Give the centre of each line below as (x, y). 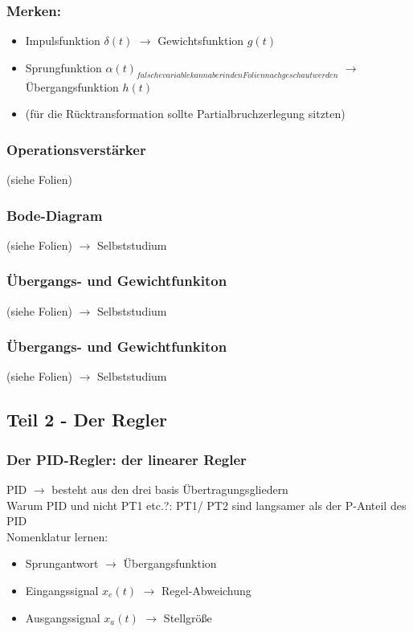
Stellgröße (188, 617)
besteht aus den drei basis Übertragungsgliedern (170, 489)
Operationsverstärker (76, 149)
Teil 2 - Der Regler (87, 420)
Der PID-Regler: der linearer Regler (127, 459)
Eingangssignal (62, 591)
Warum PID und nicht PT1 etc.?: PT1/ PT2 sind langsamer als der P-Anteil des (206, 505)
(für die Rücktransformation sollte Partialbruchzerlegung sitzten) (185, 114)
